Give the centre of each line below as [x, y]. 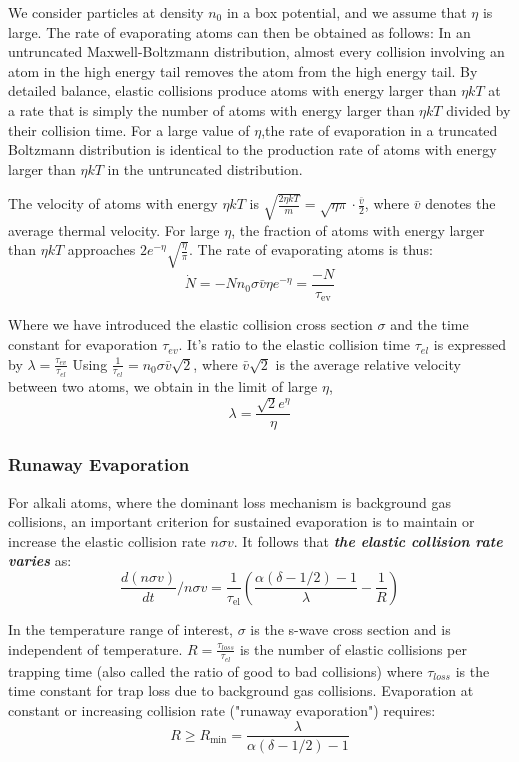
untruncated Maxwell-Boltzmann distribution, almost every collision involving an [256, 51]
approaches [101, 249]
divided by [478, 109]
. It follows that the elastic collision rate [368, 540]
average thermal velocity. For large [114, 229]
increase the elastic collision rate [107, 540]
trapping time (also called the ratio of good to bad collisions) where [215, 670]
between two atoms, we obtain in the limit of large [163, 385]
